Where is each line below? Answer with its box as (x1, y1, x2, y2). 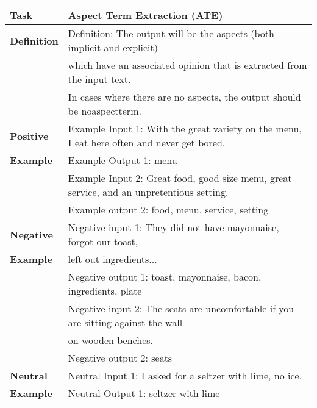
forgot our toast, (68, 234, 138, 248)
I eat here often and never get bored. (68, 135, 226, 149)
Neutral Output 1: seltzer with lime (68, 386, 220, 400)
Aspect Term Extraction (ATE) (68, 8, 223, 22)
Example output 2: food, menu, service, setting (68, 202, 269, 217)
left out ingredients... (68, 252, 157, 266)
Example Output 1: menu (68, 153, 177, 167)
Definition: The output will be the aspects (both (68, 26, 274, 40)
